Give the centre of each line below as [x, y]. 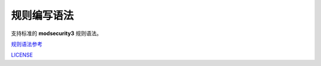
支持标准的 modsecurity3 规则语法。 [56, 33]
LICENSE [22, 55]
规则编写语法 [43, 15]
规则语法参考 [27, 44]
